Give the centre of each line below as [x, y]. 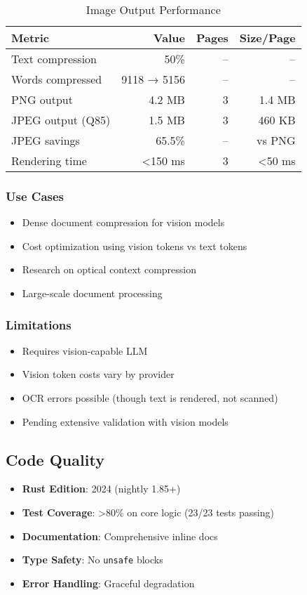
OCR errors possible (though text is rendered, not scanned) [150, 398]
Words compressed [57, 79]
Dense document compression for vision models [123, 222]
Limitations [39, 324]
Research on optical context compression [109, 269]
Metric [30, 38]
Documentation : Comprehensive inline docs [120, 536]
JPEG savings [46, 140]
